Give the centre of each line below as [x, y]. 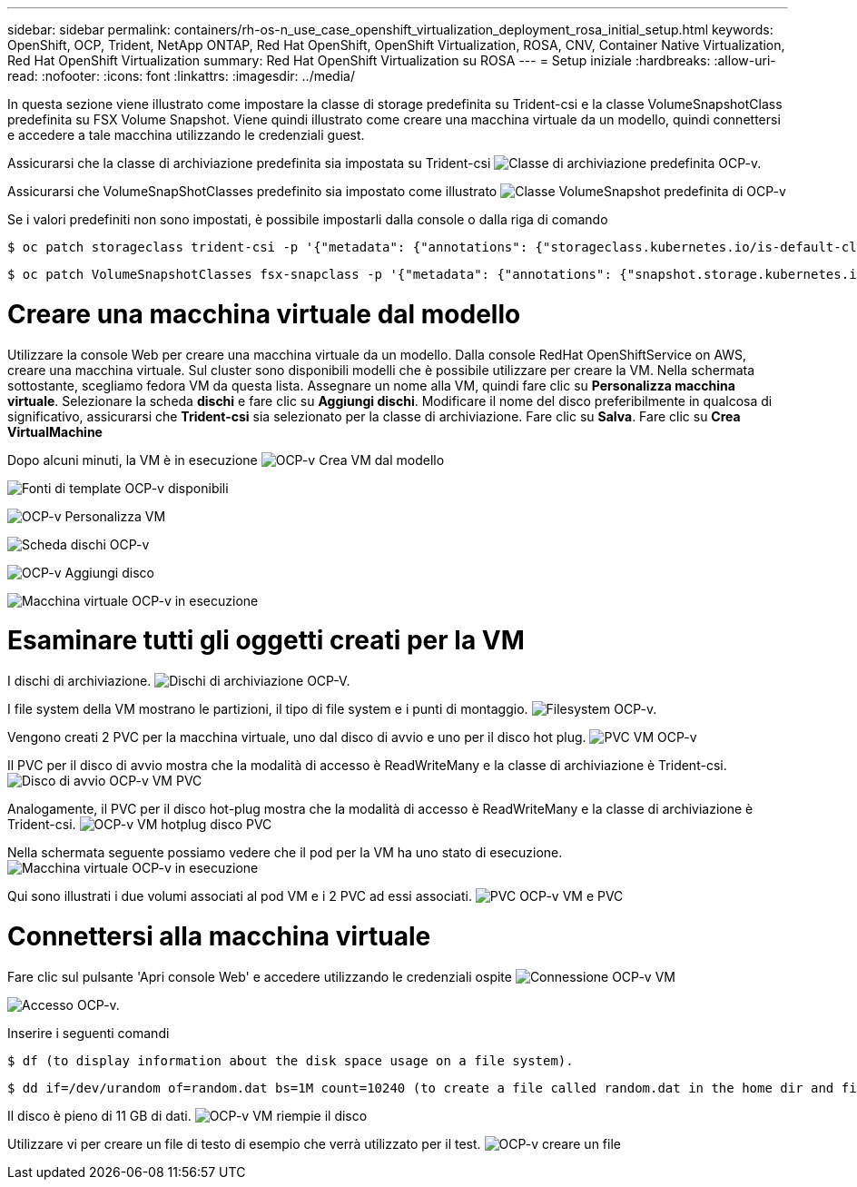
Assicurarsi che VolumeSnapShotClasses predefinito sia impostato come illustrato [252, 191]
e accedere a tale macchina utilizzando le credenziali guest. [186, 135]
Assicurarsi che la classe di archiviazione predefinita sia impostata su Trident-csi [249, 163]
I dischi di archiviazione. [79, 681]
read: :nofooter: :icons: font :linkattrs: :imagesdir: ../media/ [181, 76]
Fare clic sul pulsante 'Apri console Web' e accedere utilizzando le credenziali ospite [260, 976]
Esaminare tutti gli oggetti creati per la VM [266, 641]
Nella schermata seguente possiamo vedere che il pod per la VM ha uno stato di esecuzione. [285, 852]
